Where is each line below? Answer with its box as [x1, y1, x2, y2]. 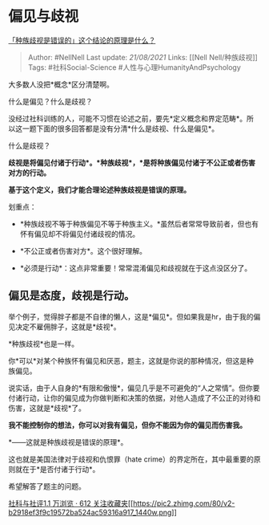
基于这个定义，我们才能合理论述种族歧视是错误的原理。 [8, 185, 191, 194]
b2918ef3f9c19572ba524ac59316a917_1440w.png [8, 507, 172, 517]
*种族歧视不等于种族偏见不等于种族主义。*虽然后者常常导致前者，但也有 [19, 218, 259, 229]
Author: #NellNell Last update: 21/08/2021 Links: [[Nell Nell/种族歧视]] [27, 52, 258, 62]
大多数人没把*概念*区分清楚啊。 [8, 79, 114, 89]
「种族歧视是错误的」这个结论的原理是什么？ [8, 35, 156, 45]
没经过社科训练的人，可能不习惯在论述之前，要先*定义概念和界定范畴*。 [8, 113, 247, 123]
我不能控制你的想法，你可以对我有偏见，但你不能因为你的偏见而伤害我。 [8, 420, 247, 429]
